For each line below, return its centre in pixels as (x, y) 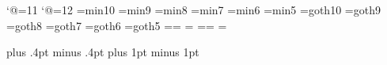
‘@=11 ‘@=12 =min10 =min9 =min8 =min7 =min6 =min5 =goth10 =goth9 (193, 10)
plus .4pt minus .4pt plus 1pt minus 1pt (103, 52)
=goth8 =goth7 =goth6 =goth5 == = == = (117, 25)
